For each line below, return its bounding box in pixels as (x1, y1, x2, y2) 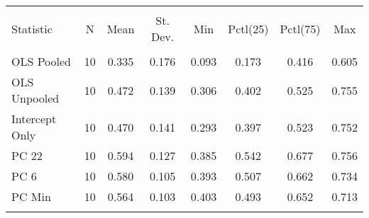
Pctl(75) (280, 20, 321, 37)
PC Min (11, 188, 51, 205)
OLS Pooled (11, 53, 72, 69)
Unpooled (11, 90, 60, 106)
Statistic (11, 20, 53, 37)
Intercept (11, 110, 57, 127)
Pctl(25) (228, 20, 269, 37)
